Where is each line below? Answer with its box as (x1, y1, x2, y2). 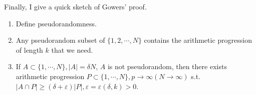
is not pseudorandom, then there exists (107, 61, 227, 72)
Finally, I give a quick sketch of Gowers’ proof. (4, 1, 147, 11)
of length (16, 44, 43, 55)
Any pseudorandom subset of (16, 35, 105, 45)
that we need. (51, 44, 93, 55)
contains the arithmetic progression (144, 35, 252, 45)
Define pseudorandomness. (16, 18, 97, 28)
